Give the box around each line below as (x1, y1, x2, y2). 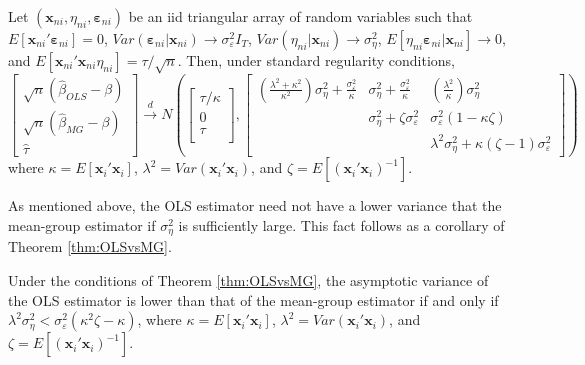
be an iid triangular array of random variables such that (128, 6, 473, 26)
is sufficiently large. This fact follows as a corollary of (178, 215, 505, 236)
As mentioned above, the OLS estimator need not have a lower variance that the (8, 195, 502, 216)
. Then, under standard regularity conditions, (177, 50, 455, 70)
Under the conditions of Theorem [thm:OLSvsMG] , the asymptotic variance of (8, 270, 489, 291)
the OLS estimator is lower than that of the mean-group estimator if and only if (8, 289, 499, 310)
